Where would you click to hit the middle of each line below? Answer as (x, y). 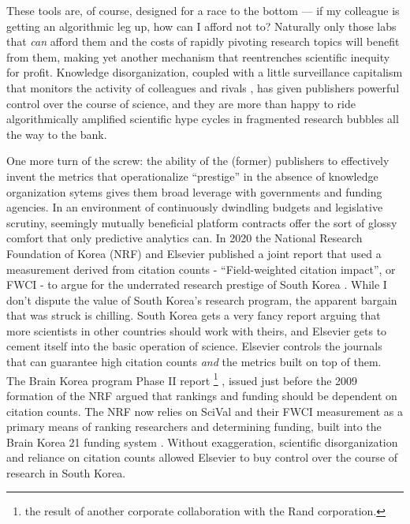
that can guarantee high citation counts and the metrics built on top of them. (194, 362)
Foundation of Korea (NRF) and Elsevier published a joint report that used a (194, 253)
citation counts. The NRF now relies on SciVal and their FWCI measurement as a (205, 411)
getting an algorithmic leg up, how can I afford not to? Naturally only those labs (201, 26)
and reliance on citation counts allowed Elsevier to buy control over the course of (202, 457)
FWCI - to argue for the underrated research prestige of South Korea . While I (197, 284)
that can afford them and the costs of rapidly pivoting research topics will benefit (203, 41)
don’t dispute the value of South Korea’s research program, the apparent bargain (202, 299)
